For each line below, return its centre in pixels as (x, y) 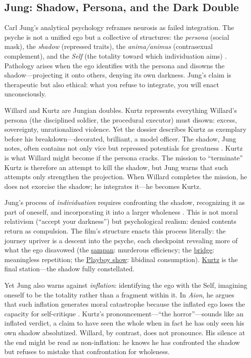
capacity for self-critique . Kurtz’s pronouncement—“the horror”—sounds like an (124, 313)
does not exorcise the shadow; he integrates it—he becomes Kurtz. (103, 186)
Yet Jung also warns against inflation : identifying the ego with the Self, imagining (126, 285)
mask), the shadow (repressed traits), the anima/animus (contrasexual (109, 46)
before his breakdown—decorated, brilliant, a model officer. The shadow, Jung (120, 138)
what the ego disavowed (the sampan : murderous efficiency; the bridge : (109, 250)
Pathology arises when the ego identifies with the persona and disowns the (115, 65)
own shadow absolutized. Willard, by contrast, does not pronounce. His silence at (125, 333)
